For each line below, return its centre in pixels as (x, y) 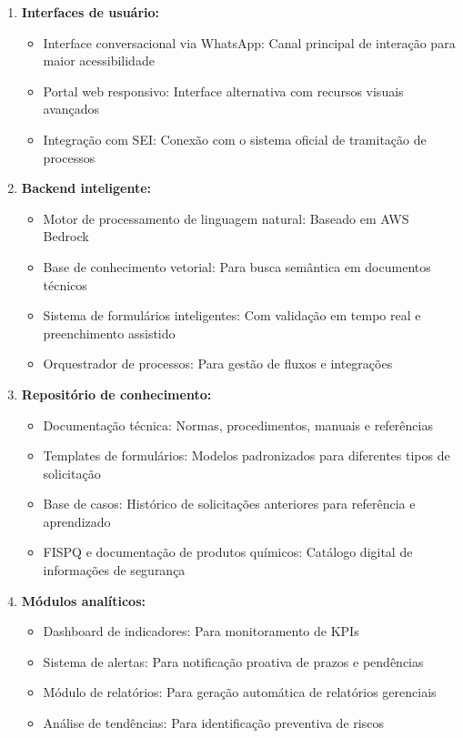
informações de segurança (114, 570)
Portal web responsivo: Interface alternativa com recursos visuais (223, 91)
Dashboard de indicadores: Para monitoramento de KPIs (201, 631)
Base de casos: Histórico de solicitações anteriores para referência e (229, 504)
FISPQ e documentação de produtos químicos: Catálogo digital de (228, 552)
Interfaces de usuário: (91, 12)
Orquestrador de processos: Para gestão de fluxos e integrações (218, 364)
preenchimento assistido (109, 333)
